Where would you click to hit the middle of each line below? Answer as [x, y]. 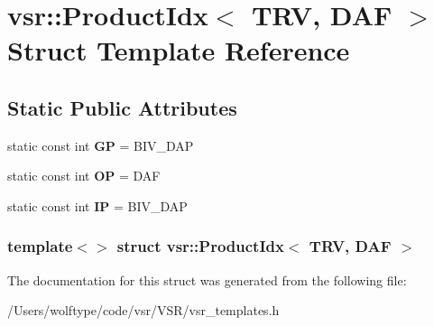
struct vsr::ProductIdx [200, 246]
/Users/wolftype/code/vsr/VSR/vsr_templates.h [143, 310]
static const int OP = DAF [84, 176]
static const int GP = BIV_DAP [101, 145]
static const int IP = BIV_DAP [97, 205]
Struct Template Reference [179, 50]
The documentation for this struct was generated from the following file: [207, 279]
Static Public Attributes [122, 107]
